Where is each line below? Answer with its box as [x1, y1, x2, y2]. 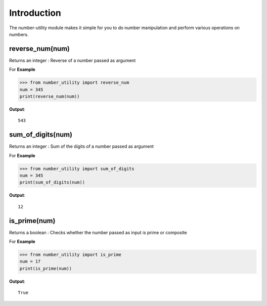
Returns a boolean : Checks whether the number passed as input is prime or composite [9, 229, 187, 235]
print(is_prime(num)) [19, 265, 72, 271]
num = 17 [19, 259, 41, 264]
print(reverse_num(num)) [19, 94, 80, 99]
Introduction [9, 7, 61, 18]
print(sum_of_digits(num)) [19, 179, 85, 185]
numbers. [9, 31, 29, 37]
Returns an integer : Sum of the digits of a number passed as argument [9, 143, 154, 149]
